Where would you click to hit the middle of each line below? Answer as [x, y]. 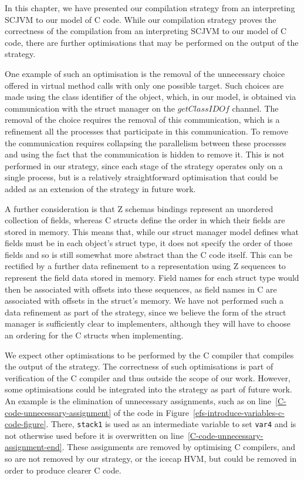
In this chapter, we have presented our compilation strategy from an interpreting [150, 8]
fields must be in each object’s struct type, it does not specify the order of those [149, 243]
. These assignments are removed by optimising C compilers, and [178, 447]
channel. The [255, 108]
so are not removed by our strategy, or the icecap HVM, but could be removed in [151, 459]
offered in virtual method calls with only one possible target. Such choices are [144, 85]
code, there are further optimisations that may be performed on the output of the [152, 42]
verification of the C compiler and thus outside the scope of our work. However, [148, 377]
